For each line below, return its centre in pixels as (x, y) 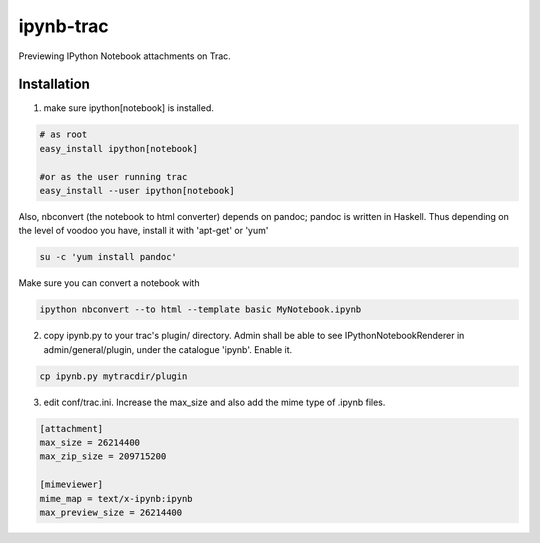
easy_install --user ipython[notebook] (137, 190)
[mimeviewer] (71, 484)
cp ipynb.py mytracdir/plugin (113, 376)
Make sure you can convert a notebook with (109, 283)
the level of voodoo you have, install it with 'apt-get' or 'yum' (143, 231)
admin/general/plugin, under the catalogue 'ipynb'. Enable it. (168, 349)
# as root (63, 134)
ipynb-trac (63, 26)
